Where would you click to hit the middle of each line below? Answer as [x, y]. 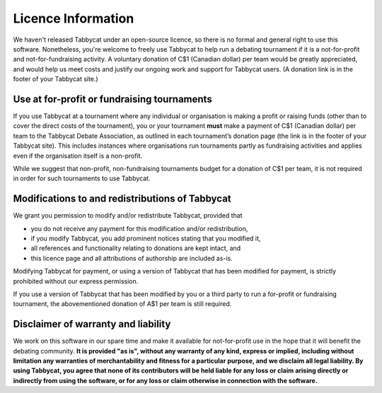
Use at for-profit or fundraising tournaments [112, 99]
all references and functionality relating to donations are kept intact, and [136, 248]
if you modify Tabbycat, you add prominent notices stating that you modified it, [146, 239]
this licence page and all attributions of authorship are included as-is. [132, 258]
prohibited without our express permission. [76, 281]
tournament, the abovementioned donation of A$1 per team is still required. [122, 304]
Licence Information [74, 18]
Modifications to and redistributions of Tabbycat [122, 199]
